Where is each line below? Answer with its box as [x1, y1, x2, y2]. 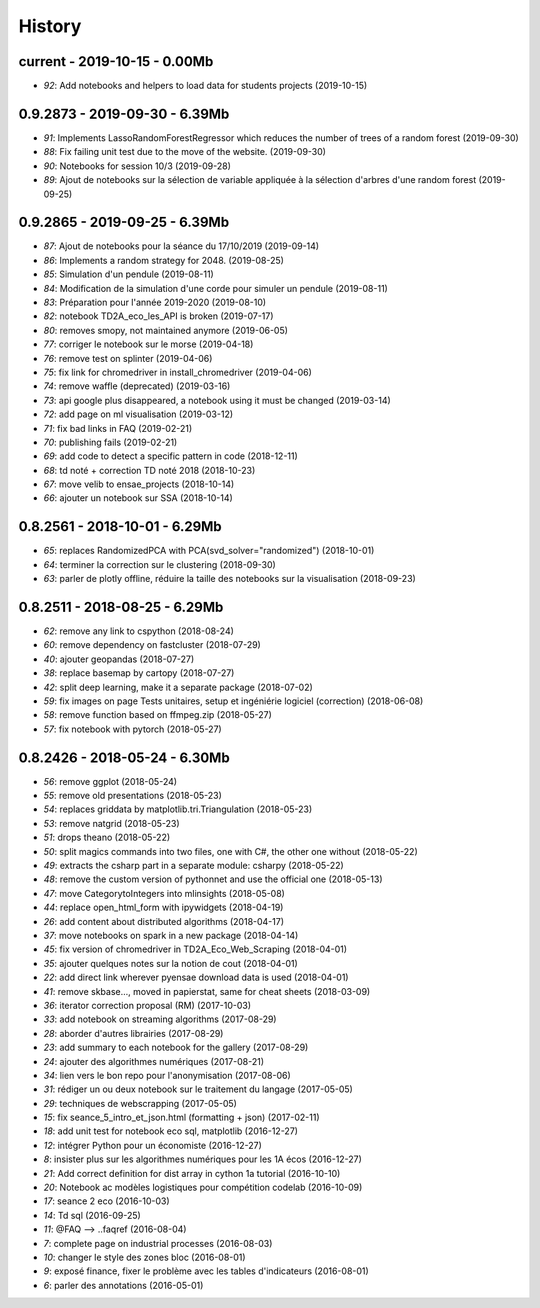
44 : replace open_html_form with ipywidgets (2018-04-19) [43, 901, 284, 914]
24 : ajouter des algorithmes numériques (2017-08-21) [43, 1055, 265, 1067]
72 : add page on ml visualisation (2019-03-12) [43, 408, 234, 420]
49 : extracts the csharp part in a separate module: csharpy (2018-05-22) [43, 860, 344, 872]
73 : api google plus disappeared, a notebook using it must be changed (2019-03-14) [43, 394, 392, 406]
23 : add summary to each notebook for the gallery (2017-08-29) [43, 1041, 309, 1054]
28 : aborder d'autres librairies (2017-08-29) [43, 1027, 224, 1039]
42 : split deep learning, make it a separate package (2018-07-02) [43, 681, 314, 693]
